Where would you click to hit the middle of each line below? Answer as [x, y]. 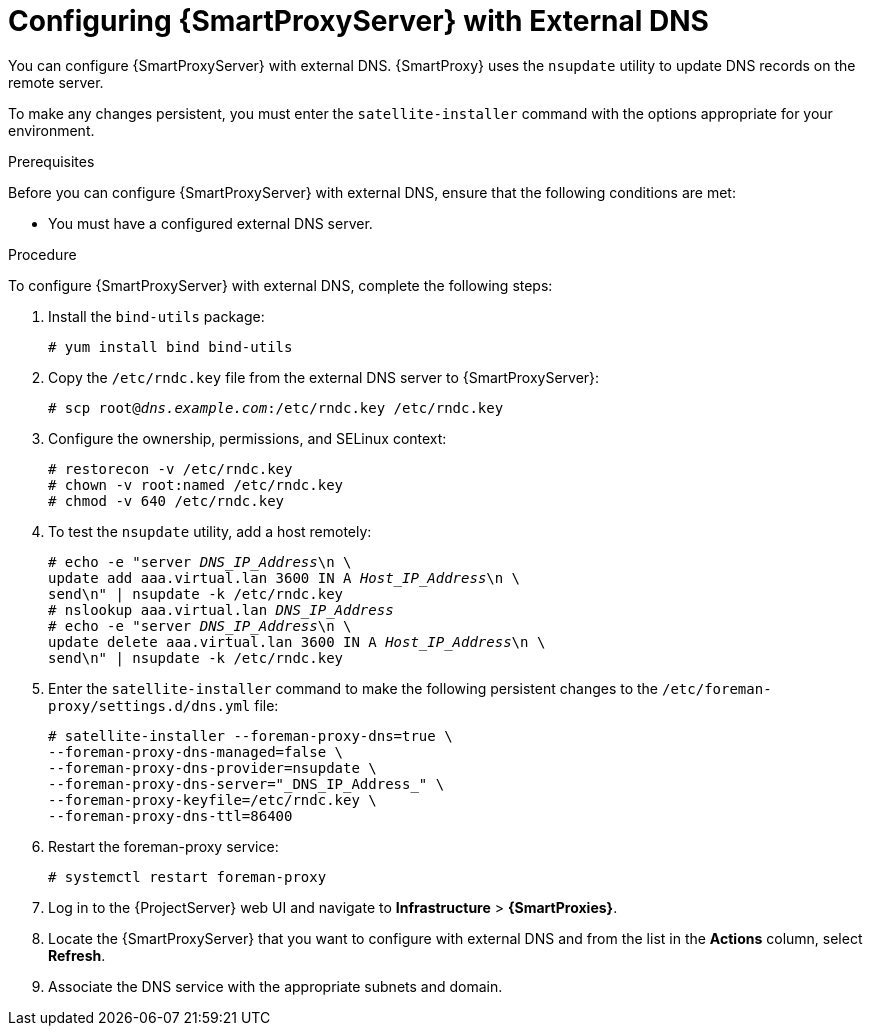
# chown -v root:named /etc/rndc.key [196, 484]
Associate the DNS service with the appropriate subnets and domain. [275, 986]
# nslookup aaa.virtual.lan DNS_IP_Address [221, 609]
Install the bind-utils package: [156, 316]
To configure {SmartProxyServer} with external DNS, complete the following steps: [280, 285]
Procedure [42, 254]
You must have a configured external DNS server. [210, 223]
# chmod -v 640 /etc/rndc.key [166, 500]
